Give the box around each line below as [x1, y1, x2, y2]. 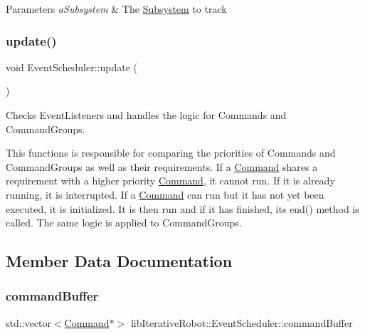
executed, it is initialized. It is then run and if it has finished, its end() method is [6, 201, 359, 216]
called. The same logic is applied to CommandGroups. [6, 215, 242, 230]
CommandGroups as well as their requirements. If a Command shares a [6, 159, 318, 174]
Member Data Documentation [6, 250, 233, 272]
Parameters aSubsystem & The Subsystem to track [6, 1, 227, 16]
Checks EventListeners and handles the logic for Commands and [6, 108, 287, 122]
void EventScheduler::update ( [6, 59, 137, 74]
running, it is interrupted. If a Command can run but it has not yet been [6, 187, 324, 202]
